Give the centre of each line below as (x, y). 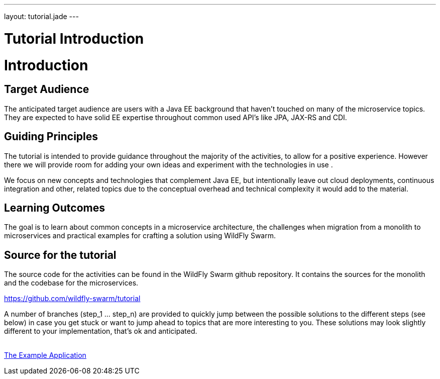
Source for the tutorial (60, 255)
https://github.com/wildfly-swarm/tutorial (72, 299)
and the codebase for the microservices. (71, 283)
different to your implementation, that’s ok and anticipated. (101, 331)
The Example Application (45, 355)
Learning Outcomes (54, 208)
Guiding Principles (51, 137)
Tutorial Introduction (74, 38)
